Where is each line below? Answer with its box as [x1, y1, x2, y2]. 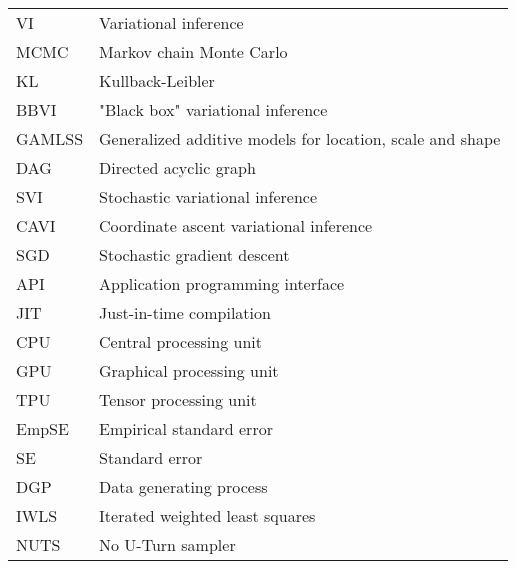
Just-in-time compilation [99, 301, 271, 324]
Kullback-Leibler [99, 69, 215, 92]
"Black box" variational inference [99, 98, 328, 121]
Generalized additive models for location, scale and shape [99, 127, 501, 150]
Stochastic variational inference [99, 185, 317, 208]
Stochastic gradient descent [99, 243, 290, 266]
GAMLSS [16, 127, 84, 150]
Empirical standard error [99, 417, 273, 440]
